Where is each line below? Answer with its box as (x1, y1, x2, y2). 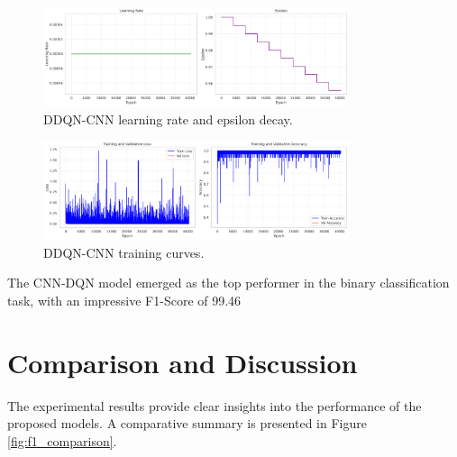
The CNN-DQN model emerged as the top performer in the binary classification (7, 273, 450, 292)
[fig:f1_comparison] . (7, 431, 117, 450)
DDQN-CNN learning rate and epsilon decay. (43, 109, 293, 128)
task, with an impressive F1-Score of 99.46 (7, 290, 242, 309)
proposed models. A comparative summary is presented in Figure (7, 414, 367, 433)
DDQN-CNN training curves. (43, 242, 205, 261)
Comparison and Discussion (7, 343, 358, 380)
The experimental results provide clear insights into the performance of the (7, 396, 422, 415)
